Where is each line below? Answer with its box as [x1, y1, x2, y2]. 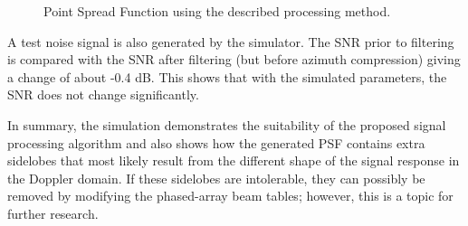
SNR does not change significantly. [7, 85, 199, 104]
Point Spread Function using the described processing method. [43, 2, 391, 20]
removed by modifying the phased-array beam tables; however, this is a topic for [7, 186, 454, 205]
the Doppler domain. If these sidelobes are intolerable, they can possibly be [7, 168, 425, 187]
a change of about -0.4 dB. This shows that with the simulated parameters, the [7, 67, 447, 86]
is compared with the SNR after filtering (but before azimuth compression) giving [7, 50, 461, 69]
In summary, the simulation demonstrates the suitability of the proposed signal [7, 115, 446, 134]
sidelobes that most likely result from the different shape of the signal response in [7, 151, 460, 170]
